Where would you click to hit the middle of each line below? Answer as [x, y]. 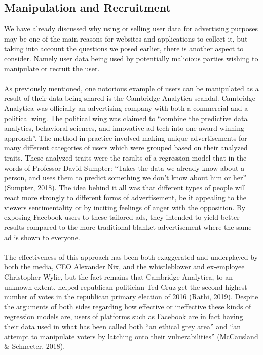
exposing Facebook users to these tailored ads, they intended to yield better [122, 217]
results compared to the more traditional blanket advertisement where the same [128, 227]
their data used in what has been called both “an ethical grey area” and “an [122, 326]
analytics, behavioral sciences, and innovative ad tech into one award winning [124, 128]
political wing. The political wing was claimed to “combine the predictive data [126, 118]
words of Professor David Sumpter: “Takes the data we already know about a [124, 167]
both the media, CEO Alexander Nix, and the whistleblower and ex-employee [124, 267]
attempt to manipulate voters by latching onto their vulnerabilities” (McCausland [131, 336]
